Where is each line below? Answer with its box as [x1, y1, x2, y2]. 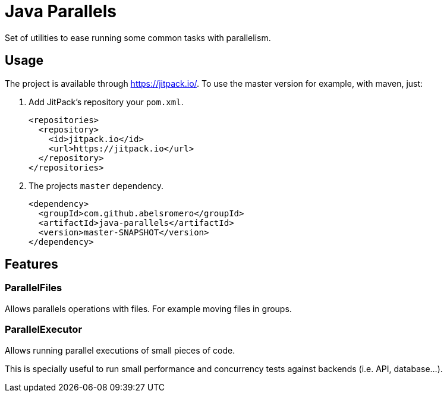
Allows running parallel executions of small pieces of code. [5, 345, 235, 355]
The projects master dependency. [29, 180, 164, 191]
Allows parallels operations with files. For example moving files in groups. [5, 303, 292, 314]
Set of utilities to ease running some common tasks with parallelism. [5, 32, 271, 43]
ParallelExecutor [5, 323, 83, 336]
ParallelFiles [5, 282, 62, 294]
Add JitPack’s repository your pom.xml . [29, 96, 184, 107]
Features [5, 257, 58, 272]
